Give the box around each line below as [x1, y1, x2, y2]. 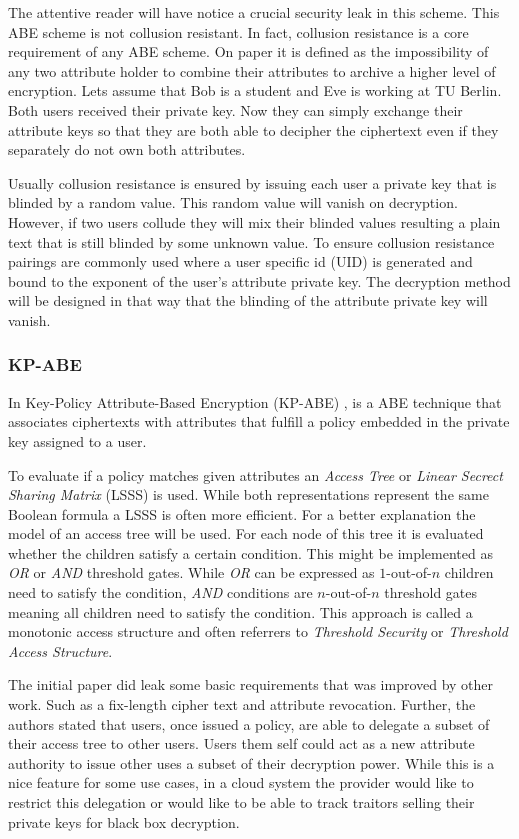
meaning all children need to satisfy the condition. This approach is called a [8, 601, 473, 622]
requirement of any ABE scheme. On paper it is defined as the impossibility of [8, 41, 489, 62]
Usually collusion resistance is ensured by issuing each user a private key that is [8, 172, 497, 193]
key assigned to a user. [8, 430, 147, 451]
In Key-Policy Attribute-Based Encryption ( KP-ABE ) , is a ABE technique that [8, 391, 502, 412]
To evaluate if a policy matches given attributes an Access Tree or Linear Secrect [8, 464, 503, 485]
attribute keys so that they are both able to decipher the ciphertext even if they [8, 119, 499, 140]
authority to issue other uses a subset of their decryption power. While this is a [8, 752, 495, 773]
